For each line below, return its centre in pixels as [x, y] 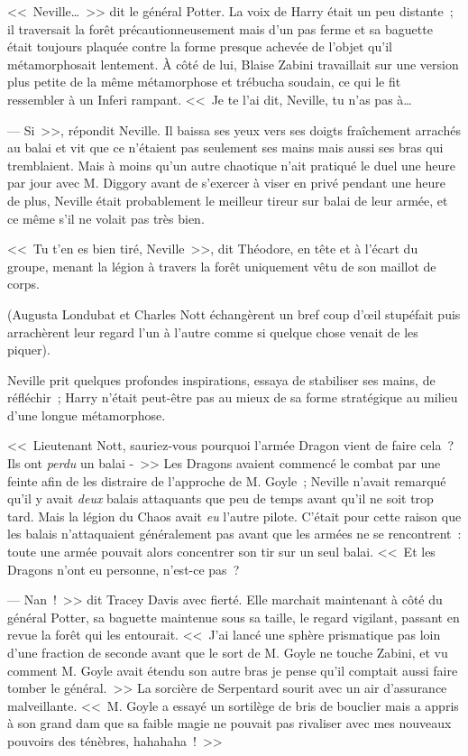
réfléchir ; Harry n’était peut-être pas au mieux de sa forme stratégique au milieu [233, 397]
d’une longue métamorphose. [87, 415]
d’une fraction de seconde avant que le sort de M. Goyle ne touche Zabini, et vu [228, 652]
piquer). [29, 350]
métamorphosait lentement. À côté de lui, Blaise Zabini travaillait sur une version [233, 64]
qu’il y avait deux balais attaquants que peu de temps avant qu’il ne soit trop [220, 498]
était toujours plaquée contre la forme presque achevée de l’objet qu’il [200, 46]
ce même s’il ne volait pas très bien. [106, 218]
